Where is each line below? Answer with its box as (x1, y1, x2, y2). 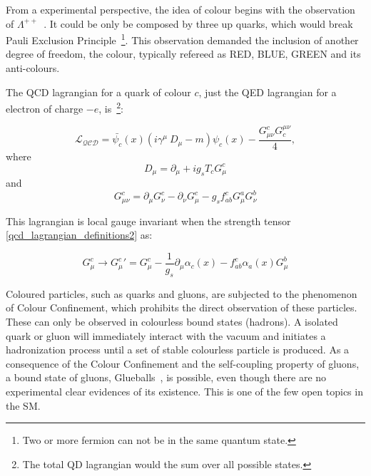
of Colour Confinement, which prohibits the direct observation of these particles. (6, 300, 357, 315)
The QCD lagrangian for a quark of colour (6, 84, 191, 99)
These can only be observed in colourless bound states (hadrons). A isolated (6, 314, 338, 329)
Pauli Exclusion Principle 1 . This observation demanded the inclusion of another (6, 31, 359, 47)
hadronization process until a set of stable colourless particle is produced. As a (6, 342, 350, 357)
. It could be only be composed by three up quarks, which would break (44, 16, 353, 31)
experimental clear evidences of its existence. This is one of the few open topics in (6, 384, 363, 399)
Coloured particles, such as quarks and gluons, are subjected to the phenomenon (6, 286, 357, 301)
